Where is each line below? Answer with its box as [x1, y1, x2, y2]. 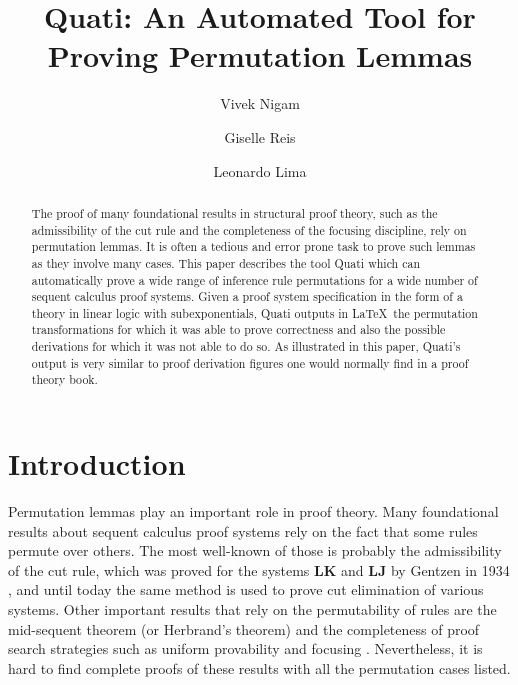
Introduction [8, 443, 186, 484]
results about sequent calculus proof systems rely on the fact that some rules [8, 520, 478, 541]
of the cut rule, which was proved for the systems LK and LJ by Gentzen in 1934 [8, 559, 510, 580]
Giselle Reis [224, 126, 296, 147]
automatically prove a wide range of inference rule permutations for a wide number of [31, 271, 478, 288]
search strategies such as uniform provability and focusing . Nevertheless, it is [8, 638, 483, 659]
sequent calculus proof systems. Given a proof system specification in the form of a [31, 288, 463, 305]
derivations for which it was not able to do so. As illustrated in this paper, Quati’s [31, 338, 461, 355]
